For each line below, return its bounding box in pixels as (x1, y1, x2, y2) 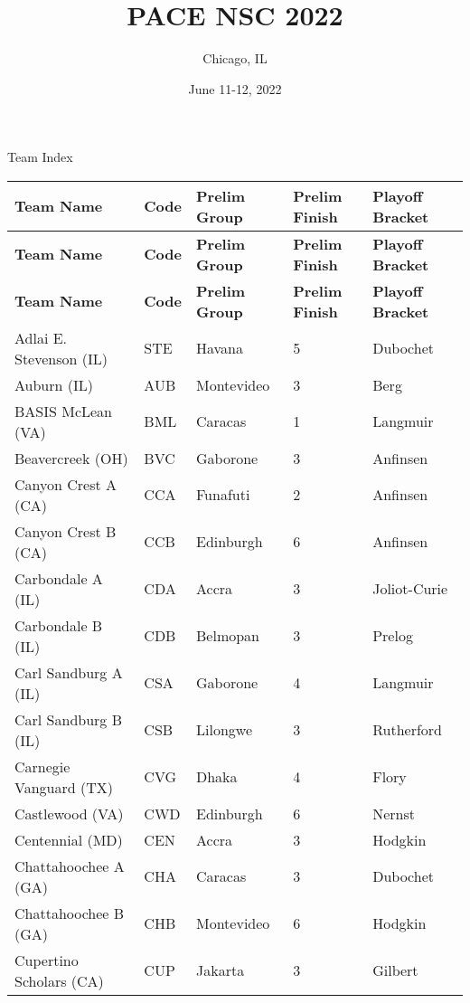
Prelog (372, 625, 413, 647)
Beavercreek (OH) (14, 447, 128, 468)
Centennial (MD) (14, 828, 123, 850)
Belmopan (196, 625, 260, 647)
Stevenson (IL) (14, 347, 108, 369)
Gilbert (372, 960, 418, 981)
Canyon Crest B (14, 520, 117, 542)
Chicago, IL (202, 49, 268, 68)
